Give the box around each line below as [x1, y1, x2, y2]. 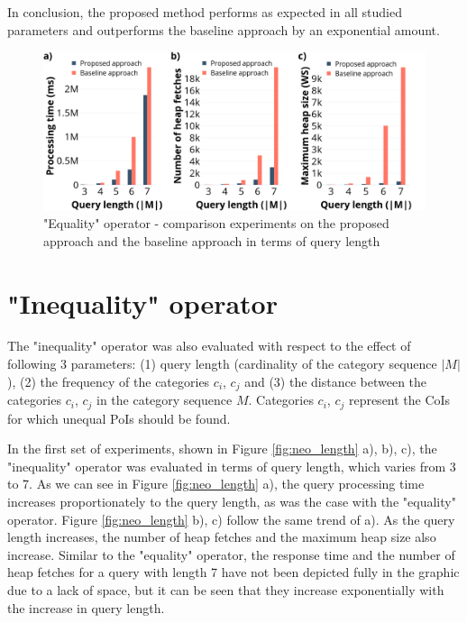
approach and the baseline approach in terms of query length [43, 231, 380, 250]
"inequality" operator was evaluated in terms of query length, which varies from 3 [7, 456, 456, 475]
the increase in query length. [7, 598, 165, 617]
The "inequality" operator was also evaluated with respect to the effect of [7, 336, 411, 355]
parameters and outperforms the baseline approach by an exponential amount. [7, 20, 440, 39]
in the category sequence [96, 390, 233, 409]
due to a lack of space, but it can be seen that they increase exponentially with [7, 580, 444, 599]
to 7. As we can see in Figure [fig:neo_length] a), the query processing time [7, 474, 425, 493]
